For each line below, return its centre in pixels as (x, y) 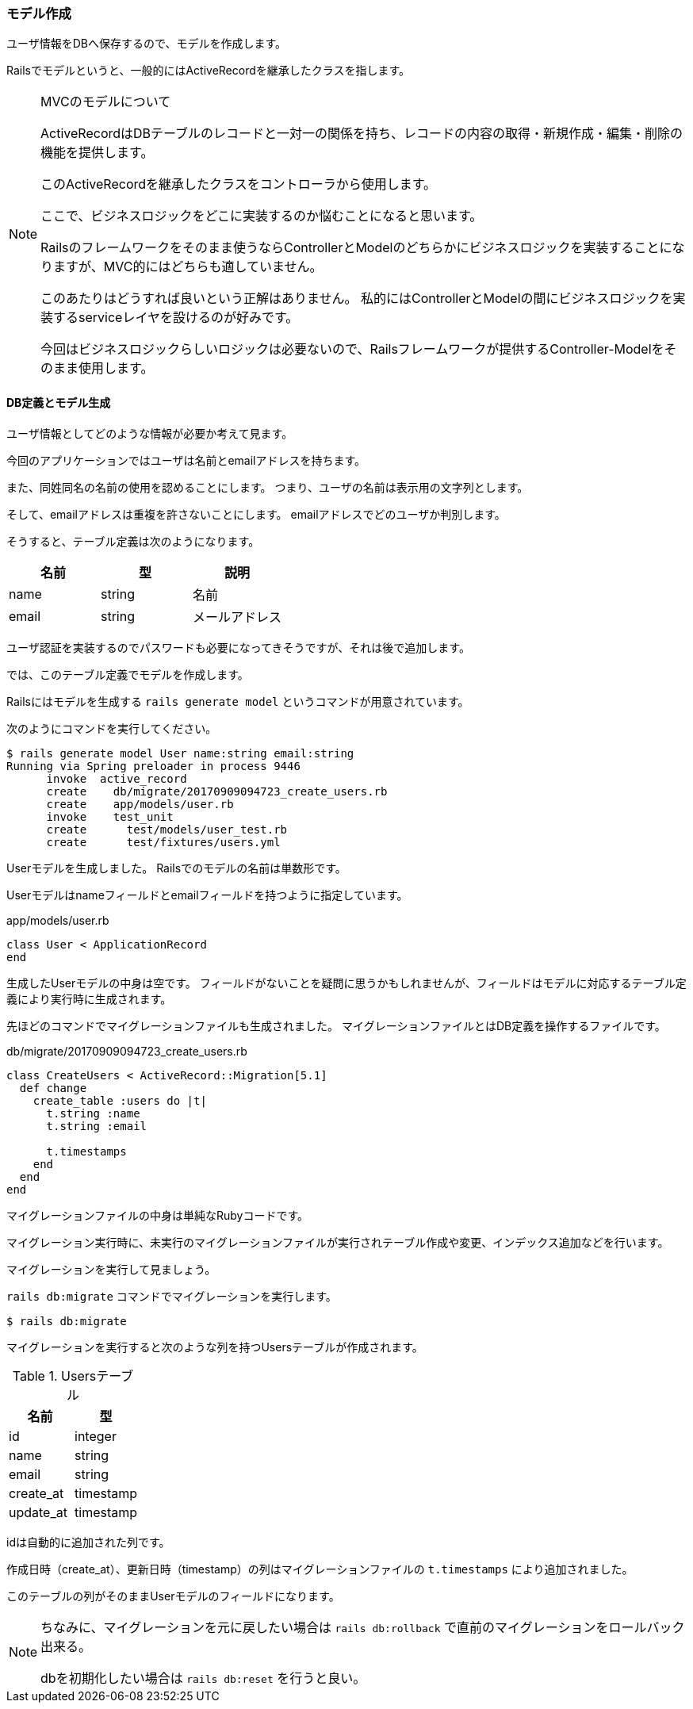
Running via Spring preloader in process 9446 (153, 766)
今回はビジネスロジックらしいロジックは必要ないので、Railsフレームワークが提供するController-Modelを (352, 349)
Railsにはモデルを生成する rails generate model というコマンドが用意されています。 (238, 701)
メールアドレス (237, 617)
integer (96, 1436)
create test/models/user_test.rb (167, 829)
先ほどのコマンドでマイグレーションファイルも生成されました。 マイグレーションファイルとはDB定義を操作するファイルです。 (336, 1025)
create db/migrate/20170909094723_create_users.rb (217, 791)
